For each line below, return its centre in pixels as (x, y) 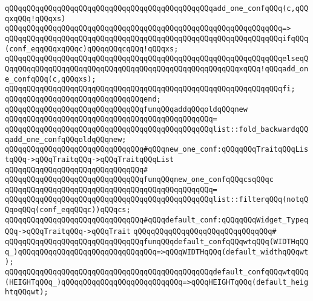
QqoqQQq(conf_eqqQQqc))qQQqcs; (68, 210)
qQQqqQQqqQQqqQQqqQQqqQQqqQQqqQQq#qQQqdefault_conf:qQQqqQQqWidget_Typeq (157, 220)
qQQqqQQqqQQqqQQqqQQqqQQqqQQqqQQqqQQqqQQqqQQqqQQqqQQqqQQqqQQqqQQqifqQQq (157, 38)
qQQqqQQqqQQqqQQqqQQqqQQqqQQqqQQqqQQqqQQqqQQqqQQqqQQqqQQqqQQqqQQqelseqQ (157, 59)
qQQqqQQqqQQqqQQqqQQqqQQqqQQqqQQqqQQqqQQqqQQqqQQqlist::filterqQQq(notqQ (157, 200)
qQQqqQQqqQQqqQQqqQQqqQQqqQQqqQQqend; (83, 99)
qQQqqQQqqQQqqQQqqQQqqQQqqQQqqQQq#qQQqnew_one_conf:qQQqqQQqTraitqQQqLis (157, 150)
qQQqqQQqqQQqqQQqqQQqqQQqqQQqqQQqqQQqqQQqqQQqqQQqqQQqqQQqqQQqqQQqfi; (150, 89)
